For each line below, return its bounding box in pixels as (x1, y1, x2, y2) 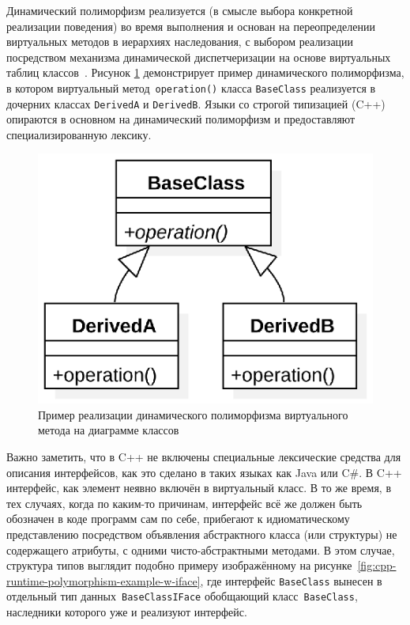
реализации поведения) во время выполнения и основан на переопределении (6, 17, 375, 34)
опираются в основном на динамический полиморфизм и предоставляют (6, 111, 355, 127)
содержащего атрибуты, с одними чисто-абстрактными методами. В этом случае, (6, 541, 395, 558)
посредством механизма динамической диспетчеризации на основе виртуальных (6, 48, 391, 65)
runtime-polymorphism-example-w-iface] (6, 572, 201, 589)
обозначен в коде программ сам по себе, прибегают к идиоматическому (6, 510, 350, 527)
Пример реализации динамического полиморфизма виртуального (38, 406, 348, 422)
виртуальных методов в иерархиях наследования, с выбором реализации (6, 33, 354, 50)
